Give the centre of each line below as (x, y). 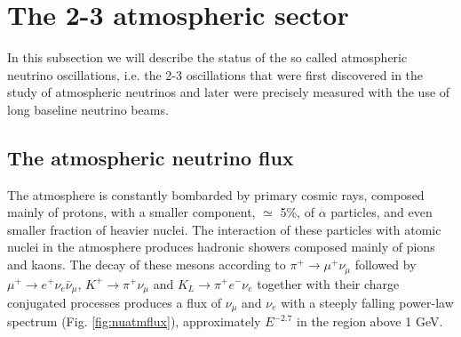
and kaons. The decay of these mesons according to (147, 265)
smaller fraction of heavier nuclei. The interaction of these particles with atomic (224, 229)
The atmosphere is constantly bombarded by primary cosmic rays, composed (216, 194)
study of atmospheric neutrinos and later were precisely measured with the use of (229, 92)
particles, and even (382, 212)
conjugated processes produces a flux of (115, 302)
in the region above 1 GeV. (370, 321)
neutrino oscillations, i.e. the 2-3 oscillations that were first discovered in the (215, 74)
